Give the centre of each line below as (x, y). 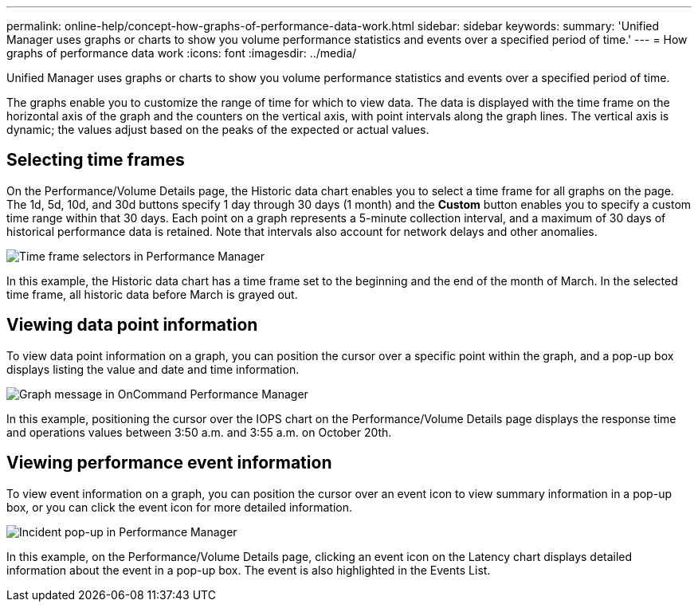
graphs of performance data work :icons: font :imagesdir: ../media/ (182, 53)
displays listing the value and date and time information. (153, 369)
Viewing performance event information (169, 463)
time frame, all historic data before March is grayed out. (152, 294)
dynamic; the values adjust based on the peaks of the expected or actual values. (218, 129)
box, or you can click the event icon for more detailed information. (180, 507)
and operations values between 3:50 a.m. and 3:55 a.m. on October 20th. (199, 432)
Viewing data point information (132, 325)
